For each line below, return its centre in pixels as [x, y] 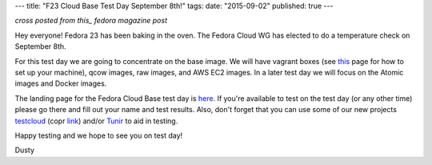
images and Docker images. [61, 83]
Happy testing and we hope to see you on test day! [99, 135]
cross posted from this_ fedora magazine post [91, 21]
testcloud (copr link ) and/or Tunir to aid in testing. [96, 121]
